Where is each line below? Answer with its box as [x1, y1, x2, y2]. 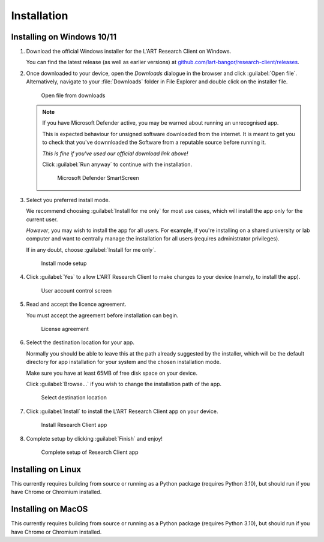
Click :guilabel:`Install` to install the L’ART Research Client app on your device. [26, 408, 218, 415]
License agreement [41, 326, 89, 333]
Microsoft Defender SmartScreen [57, 174, 139, 182]
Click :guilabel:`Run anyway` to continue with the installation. [42, 161, 193, 168]
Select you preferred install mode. [26, 196, 110, 203]
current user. [26, 216, 58, 223]
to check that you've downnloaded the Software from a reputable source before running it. [42, 138, 266, 146]
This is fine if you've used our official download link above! [42, 150, 188, 157]
